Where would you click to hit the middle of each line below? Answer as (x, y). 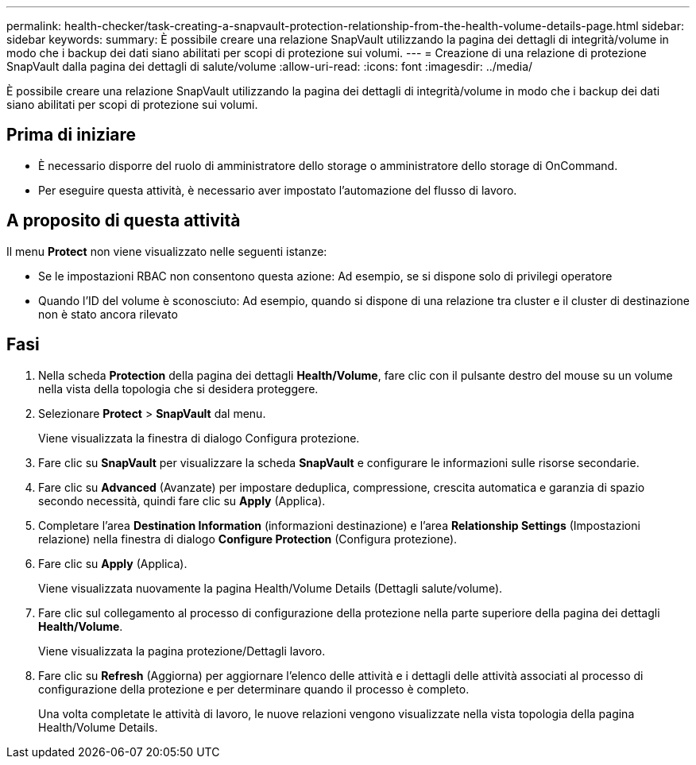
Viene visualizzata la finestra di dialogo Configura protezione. (199, 438)
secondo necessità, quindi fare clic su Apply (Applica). (182, 500)
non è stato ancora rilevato (108, 314)
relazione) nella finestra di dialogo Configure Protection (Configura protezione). (248, 539)
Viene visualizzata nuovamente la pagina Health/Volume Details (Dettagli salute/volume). (271, 588)
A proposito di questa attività (124, 221)
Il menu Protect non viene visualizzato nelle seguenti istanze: (167, 251)
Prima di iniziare (72, 135)
